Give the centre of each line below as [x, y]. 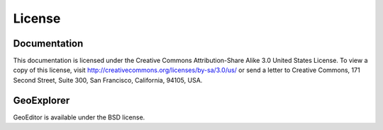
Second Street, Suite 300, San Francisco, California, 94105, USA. [108, 80]
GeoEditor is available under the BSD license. [79, 117]
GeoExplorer [41, 100]
